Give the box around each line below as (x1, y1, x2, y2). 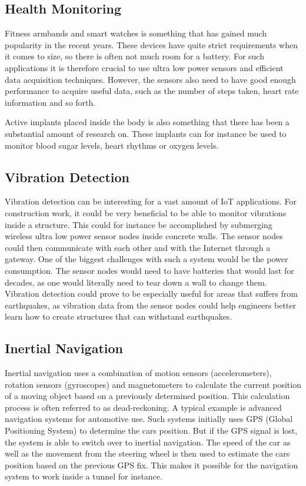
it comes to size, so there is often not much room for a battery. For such (5, 50, 264, 62)
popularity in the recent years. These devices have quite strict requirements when (5, 38, 298, 51)
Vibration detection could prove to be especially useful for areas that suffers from (5, 287, 298, 300)
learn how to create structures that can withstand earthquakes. (5, 310, 232, 323)
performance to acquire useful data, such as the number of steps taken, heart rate (5, 85, 299, 97)
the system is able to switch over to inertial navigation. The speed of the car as (5, 435, 291, 448)
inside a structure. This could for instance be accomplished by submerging (5, 218, 272, 230)
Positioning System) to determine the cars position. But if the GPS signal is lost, (5, 424, 298, 437)
